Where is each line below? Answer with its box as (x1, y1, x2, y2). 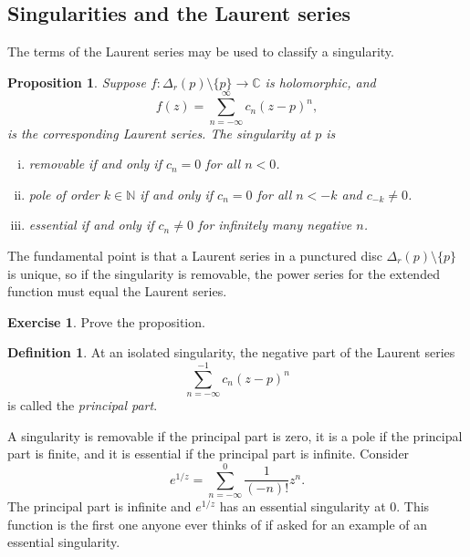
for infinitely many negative (197, 215, 352, 234)
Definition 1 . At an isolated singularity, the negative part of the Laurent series (7, 343, 455, 362)
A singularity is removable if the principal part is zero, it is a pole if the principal (7, 426, 463, 445)
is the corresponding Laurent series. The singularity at (7, 123, 311, 142)
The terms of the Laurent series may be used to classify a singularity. (7, 42, 394, 61)
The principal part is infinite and (7, 497, 192, 516)
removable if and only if (28, 154, 162, 173)
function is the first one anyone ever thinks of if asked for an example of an (7, 514, 428, 533)
